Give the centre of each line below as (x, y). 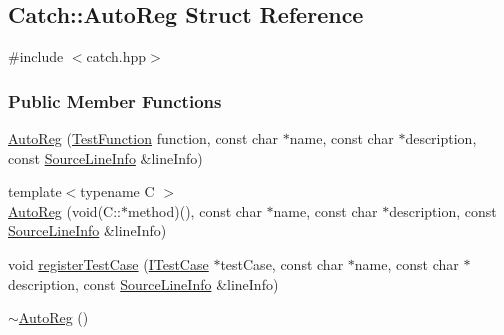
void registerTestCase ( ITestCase (108, 263)
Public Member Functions (115, 100)
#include (36, 56)
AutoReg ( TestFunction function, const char (143, 138)
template (35, 191)
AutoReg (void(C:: (64, 210)
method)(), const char (194, 210)
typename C (117, 191)
